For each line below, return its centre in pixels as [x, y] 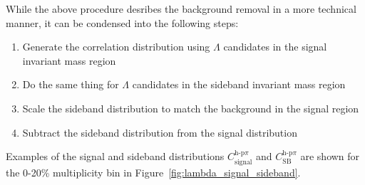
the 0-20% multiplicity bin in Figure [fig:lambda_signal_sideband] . [153, 172]
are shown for [330, 156]
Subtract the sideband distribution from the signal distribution [160, 132]
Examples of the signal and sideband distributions [115, 156]
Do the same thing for [71, 84]
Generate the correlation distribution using [116, 47]
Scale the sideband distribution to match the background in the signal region [191, 108]
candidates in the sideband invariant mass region [239, 84]
